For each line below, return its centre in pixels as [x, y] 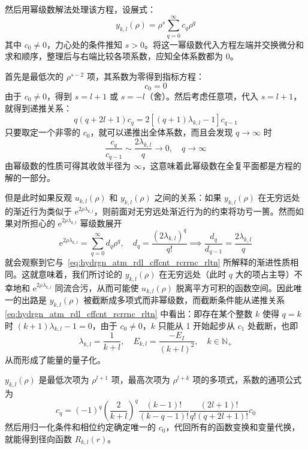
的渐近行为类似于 [38, 211]
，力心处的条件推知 [85, 44]
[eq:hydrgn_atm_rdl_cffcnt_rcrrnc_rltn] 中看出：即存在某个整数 [129, 314]
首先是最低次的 [34, 76]
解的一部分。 [30, 177]
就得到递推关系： [38, 108]
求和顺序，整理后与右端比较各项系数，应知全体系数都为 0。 [122, 56]
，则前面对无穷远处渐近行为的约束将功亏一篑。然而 [194, 211]
